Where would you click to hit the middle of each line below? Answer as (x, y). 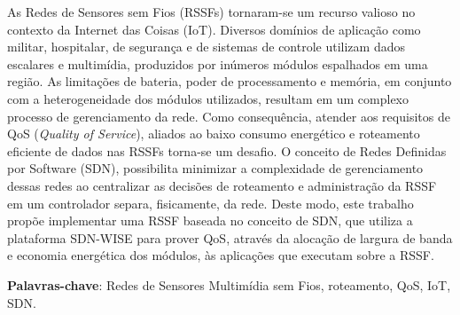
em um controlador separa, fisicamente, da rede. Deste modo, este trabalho (211, 203)
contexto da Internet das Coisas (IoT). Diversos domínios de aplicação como (214, 29)
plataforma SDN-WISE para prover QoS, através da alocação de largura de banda (230, 237)
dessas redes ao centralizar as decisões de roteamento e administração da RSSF (222, 185)
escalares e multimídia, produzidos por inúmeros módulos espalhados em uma (218, 63)
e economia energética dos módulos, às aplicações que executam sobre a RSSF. (221, 255)
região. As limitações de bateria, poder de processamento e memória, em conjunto (230, 81)
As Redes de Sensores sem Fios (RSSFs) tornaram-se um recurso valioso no (211, 12)
